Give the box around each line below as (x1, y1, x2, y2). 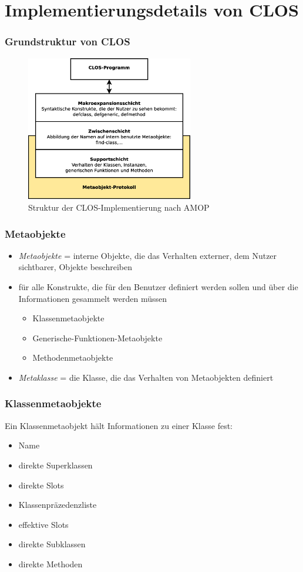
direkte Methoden (18, 557, 83, 570)
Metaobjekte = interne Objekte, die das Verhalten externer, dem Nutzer (18, 249, 277, 261)
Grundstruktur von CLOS (5, 34, 130, 49)
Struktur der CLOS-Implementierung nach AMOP (28, 201, 210, 213)
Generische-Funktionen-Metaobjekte (32, 331, 163, 344)
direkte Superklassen (18, 458, 93, 471)
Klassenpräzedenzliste (18, 498, 97, 511)
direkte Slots (18, 478, 64, 491)
